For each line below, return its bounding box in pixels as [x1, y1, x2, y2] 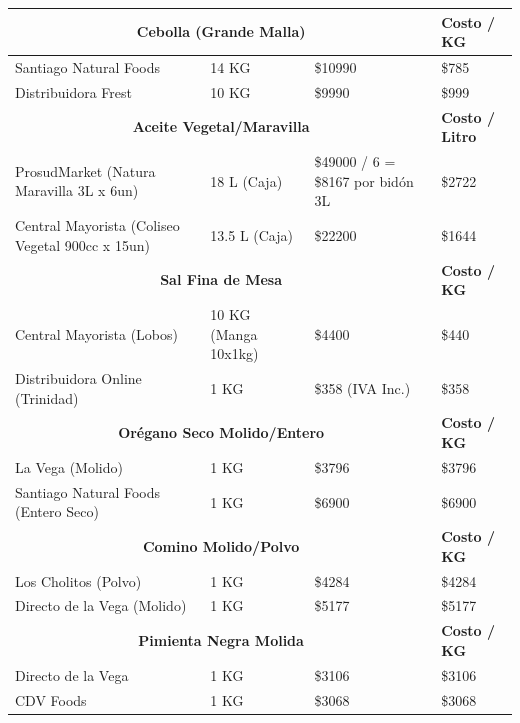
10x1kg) [210, 343, 259, 364]
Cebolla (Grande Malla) [136, 21, 306, 42]
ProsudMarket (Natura [15, 160, 156, 181]
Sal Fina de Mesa [160, 269, 283, 290]
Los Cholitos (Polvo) [15, 570, 142, 591]
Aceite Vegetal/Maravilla [132, 116, 310, 137]
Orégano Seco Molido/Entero [118, 422, 325, 443]
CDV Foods [15, 689, 87, 710]
